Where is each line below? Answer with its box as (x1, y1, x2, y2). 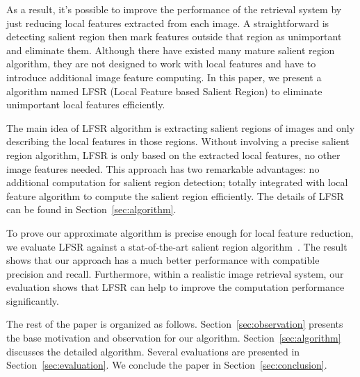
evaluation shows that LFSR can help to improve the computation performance (6, 280, 345, 294)
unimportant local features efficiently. (6, 97, 165, 112)
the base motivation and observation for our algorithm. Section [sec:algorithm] (6, 330, 341, 345)
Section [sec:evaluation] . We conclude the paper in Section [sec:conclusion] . (6, 358, 327, 372)
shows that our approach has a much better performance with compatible (6, 253, 320, 267)
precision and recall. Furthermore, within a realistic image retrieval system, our (6, 266, 344, 280)
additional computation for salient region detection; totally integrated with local (6, 175, 348, 190)
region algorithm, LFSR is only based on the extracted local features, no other (6, 147, 341, 162)
